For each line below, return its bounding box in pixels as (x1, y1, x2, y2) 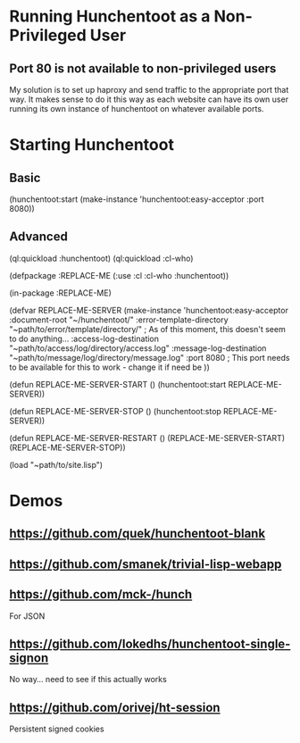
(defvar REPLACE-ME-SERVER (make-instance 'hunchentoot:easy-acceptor (9, 305, 288, 315)
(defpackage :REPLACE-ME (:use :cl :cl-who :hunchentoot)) (9, 270, 229, 280)
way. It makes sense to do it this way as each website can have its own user (9, 94, 288, 104)
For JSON (9, 610, 46, 622)
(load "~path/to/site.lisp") (9, 459, 104, 470)
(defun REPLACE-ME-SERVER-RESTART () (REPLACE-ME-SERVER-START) (9, 432, 286, 443)
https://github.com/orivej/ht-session (9, 699, 221, 715)
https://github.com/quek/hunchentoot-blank (9, 526, 266, 541)
